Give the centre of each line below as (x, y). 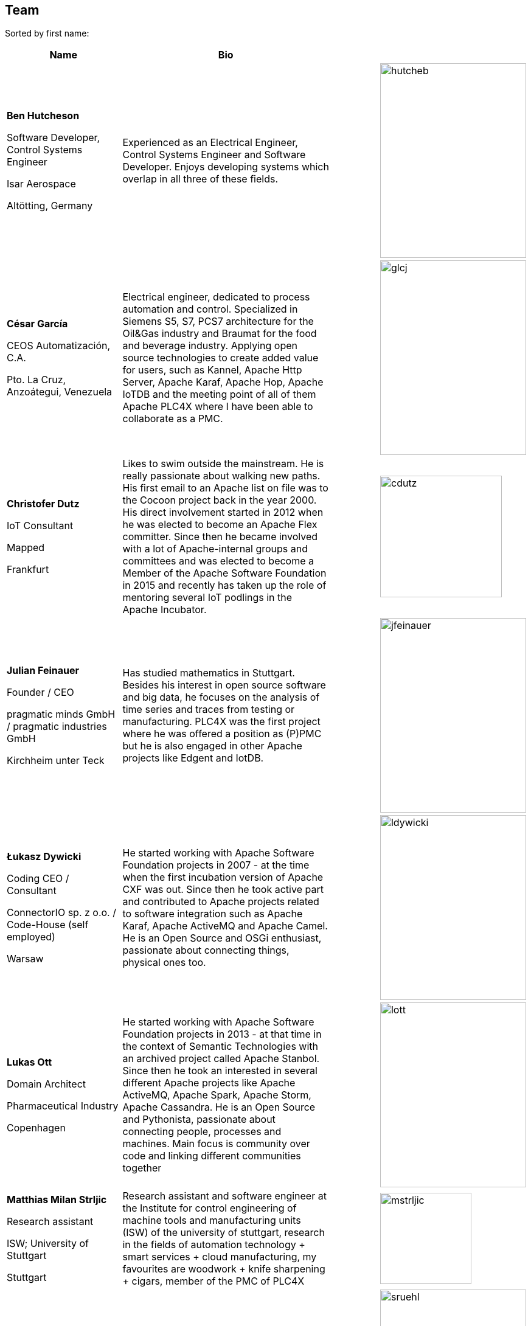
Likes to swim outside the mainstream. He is (223, 464)
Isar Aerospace (41, 184)
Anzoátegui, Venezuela (60, 392)
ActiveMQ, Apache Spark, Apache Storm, (217, 1095)
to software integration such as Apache (213, 914)
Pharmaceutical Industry (63, 1106)
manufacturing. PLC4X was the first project (221, 722)
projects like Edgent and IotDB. (193, 758)
